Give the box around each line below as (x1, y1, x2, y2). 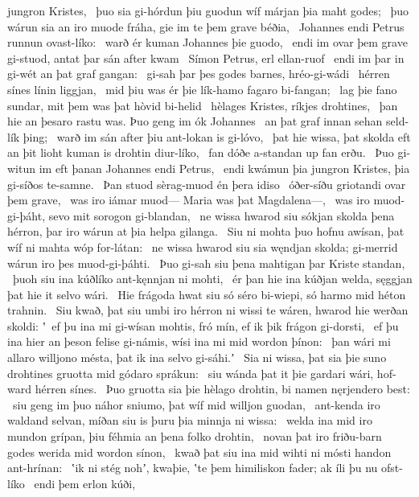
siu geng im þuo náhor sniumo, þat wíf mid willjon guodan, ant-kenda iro (12, 396, 380, 413)
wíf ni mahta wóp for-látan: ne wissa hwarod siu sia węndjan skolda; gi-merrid (7, 238, 398, 255)
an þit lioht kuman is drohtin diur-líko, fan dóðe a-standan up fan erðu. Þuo (7, 144, 394, 161)
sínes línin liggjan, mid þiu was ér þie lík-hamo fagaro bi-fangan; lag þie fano (7, 80, 397, 97)
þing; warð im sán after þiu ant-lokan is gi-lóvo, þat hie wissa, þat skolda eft (23, 128, 411, 145)
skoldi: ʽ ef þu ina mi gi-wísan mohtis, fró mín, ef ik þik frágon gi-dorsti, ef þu (7, 317, 399, 334)
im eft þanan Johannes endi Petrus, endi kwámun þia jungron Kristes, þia (39, 159, 410, 176)
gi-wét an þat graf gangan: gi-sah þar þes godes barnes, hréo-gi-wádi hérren (7, 65, 390, 82)
